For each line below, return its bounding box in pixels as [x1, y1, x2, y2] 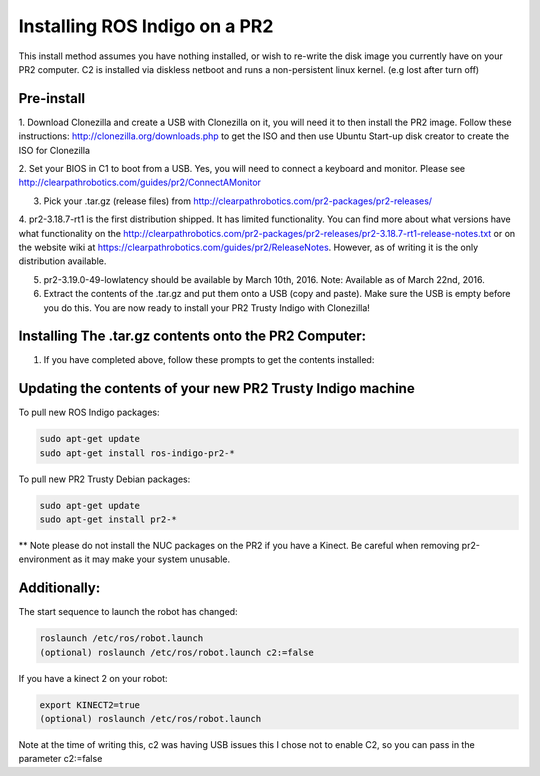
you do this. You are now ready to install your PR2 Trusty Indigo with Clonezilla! [43, 301, 370, 314]
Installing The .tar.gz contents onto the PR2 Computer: [18, 328, 367, 345]
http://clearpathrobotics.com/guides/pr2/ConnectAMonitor [18, 176, 262, 189]
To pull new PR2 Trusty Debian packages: [18, 473, 191, 485]
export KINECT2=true [39, 699, 140, 710]
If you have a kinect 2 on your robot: [18, 672, 169, 684]
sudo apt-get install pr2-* [39, 514, 177, 525]
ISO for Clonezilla [18, 144, 90, 156]
